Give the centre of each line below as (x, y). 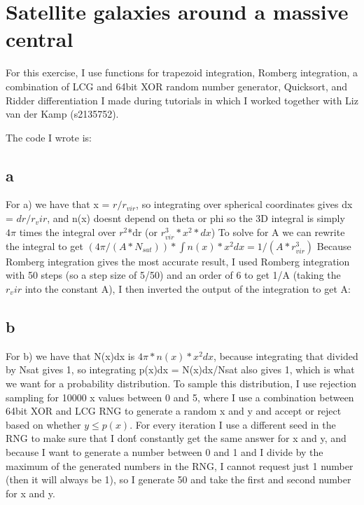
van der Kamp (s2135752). (62, 114)
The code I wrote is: (49, 137)
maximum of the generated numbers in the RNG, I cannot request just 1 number (180, 465)
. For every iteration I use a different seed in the (233, 424)
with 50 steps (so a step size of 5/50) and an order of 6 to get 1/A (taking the (173, 275)
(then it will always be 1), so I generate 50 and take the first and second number (178, 479)
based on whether (43, 424)
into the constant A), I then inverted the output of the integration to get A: (188, 289)
